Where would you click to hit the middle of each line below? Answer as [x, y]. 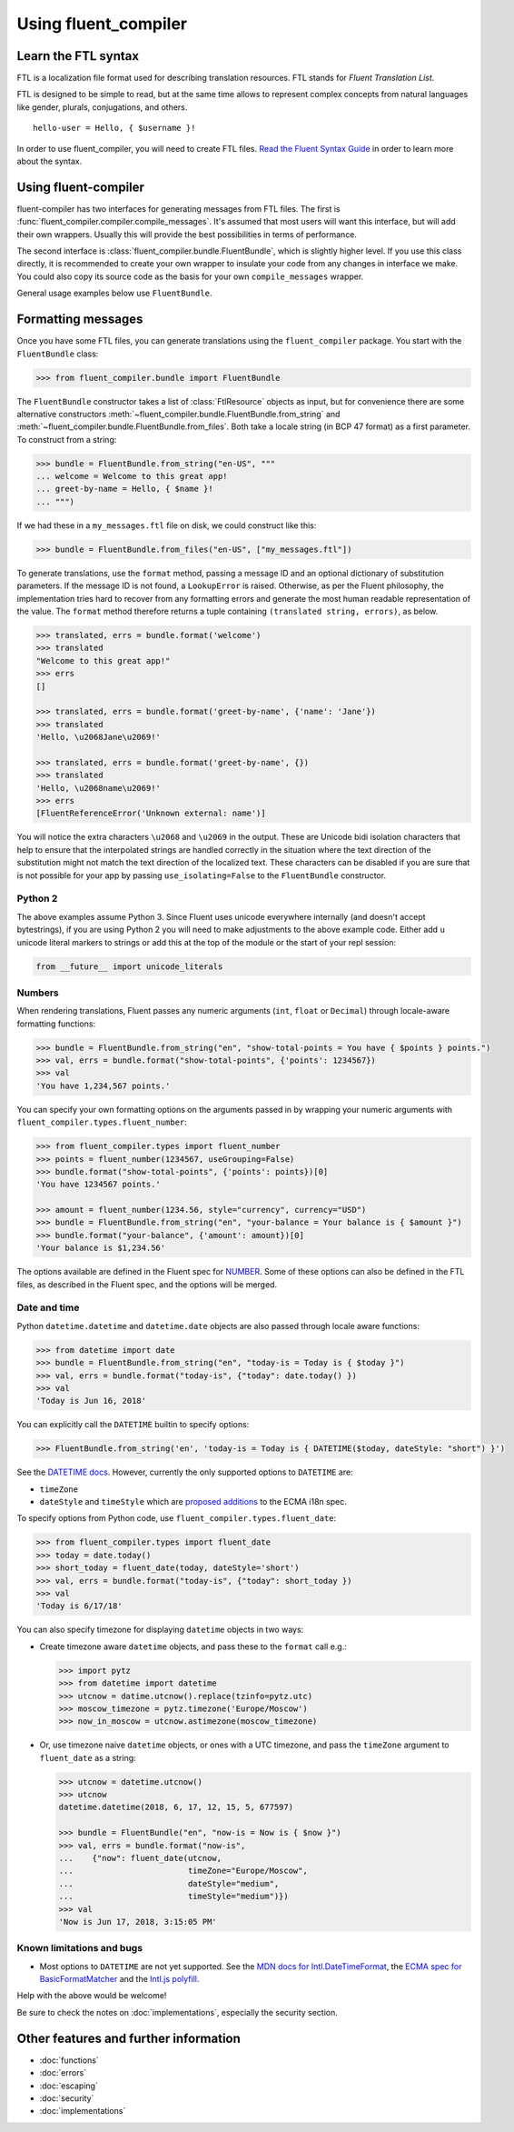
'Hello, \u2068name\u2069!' [98, 788]
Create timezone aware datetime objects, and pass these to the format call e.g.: [193, 1647]
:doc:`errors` [63, 2073]
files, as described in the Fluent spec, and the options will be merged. [147, 1284]
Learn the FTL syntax [78, 56]
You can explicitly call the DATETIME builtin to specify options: [133, 1425]
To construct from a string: [67, 439]
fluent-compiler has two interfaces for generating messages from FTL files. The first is [178, 208]
